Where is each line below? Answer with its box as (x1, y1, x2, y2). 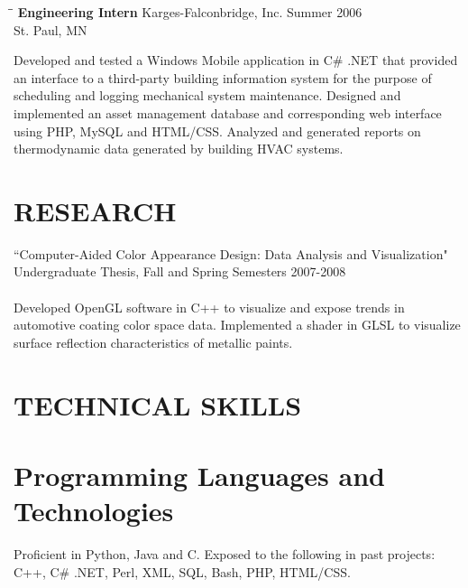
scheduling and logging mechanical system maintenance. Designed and (14, 86, 401, 105)
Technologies (14, 492, 174, 529)
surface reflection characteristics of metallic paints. (14, 332, 293, 351)
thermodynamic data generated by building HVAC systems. (14, 139, 344, 158)
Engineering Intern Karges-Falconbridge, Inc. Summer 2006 (17, 3, 362, 21)
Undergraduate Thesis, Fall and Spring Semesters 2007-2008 (14, 262, 346, 281)
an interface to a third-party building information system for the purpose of (14, 68, 432, 87)
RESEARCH (14, 191, 177, 229)
